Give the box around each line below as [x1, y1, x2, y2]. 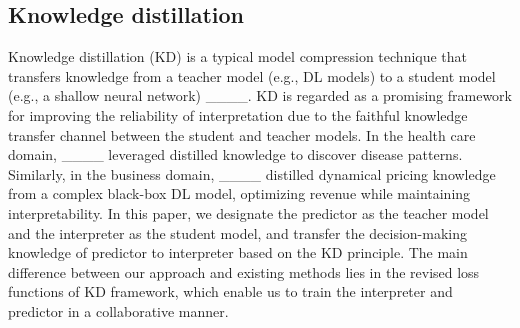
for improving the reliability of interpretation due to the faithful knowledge [8, 104, 468, 125]
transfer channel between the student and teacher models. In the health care [8, 124, 476, 145]
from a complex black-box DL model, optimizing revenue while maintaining [8, 183, 471, 204]
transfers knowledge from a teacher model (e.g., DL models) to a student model [8, 65, 496, 86]
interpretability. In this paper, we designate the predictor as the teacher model [8, 202, 489, 223]
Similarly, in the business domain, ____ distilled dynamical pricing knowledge [8, 163, 496, 184]
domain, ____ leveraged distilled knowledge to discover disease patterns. [8, 144, 463, 165]
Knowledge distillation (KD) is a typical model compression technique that [8, 46, 468, 67]
